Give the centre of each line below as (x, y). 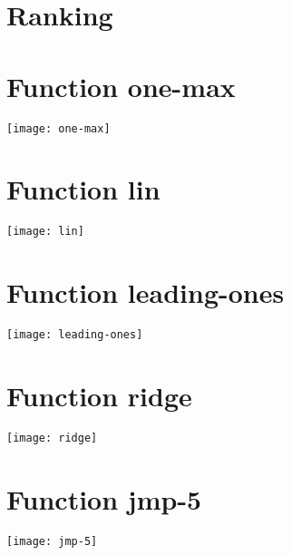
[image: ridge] (52, 438)
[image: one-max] (58, 128)
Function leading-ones (145, 292)
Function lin (83, 189)
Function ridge (99, 395)
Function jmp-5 (104, 498)
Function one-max (121, 86)
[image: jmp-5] (52, 541)
